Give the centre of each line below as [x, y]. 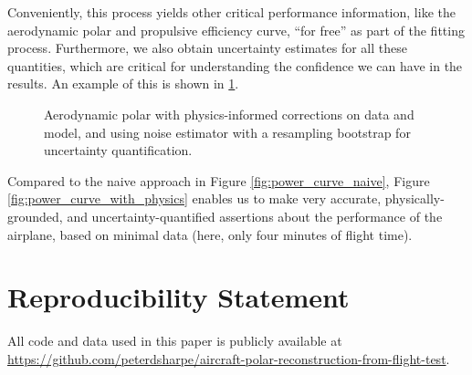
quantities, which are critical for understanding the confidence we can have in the [235, 65]
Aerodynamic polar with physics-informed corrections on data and [229, 114]
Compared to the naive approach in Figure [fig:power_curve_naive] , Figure [219, 180]
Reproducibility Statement [178, 297]
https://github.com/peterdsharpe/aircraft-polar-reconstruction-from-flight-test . [229, 358]
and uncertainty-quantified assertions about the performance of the [255, 216]
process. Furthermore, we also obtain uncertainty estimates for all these [207, 48]
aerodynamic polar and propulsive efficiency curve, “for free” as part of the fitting [236, 30]
